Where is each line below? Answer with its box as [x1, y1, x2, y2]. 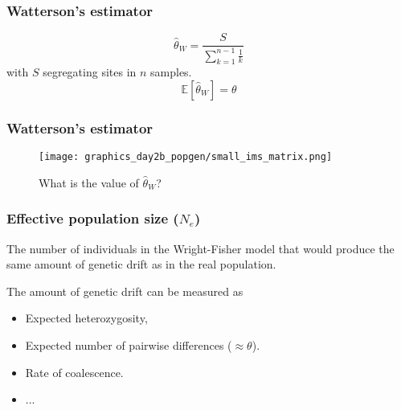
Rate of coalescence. [25, 363, 124, 380]
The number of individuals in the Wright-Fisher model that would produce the [6, 240, 395, 256]
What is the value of [39, 174, 139, 191]
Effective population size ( [6, 208, 179, 228]
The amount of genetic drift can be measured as [6, 282, 243, 299]
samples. [150, 64, 192, 80]
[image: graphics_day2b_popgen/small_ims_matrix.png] [39, 151, 333, 163]
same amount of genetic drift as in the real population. [6, 256, 276, 273]
